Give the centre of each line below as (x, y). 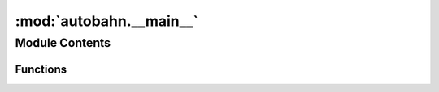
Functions (41, 69)
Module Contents (63, 43)
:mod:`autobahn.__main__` (106, 21)
